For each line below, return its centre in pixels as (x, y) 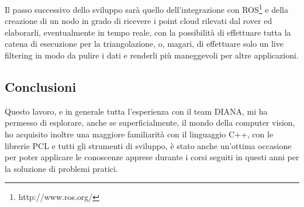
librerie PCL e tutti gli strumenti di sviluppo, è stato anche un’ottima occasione (148, 145)
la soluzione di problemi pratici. (61, 168)
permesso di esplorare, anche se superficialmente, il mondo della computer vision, (150, 123)
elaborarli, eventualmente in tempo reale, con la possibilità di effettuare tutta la (148, 32)
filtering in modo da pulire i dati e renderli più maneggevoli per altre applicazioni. (152, 55)
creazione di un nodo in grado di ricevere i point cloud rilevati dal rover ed (139, 21)
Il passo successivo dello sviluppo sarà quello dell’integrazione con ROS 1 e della (146, 8)
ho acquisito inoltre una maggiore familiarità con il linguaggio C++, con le (139, 134)
